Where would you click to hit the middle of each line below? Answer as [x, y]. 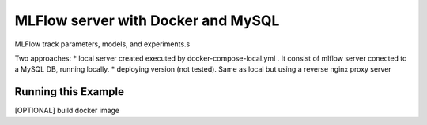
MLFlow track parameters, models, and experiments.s [102, 44]
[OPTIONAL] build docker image [67, 111]
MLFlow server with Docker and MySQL [147, 20]
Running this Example [69, 92]
